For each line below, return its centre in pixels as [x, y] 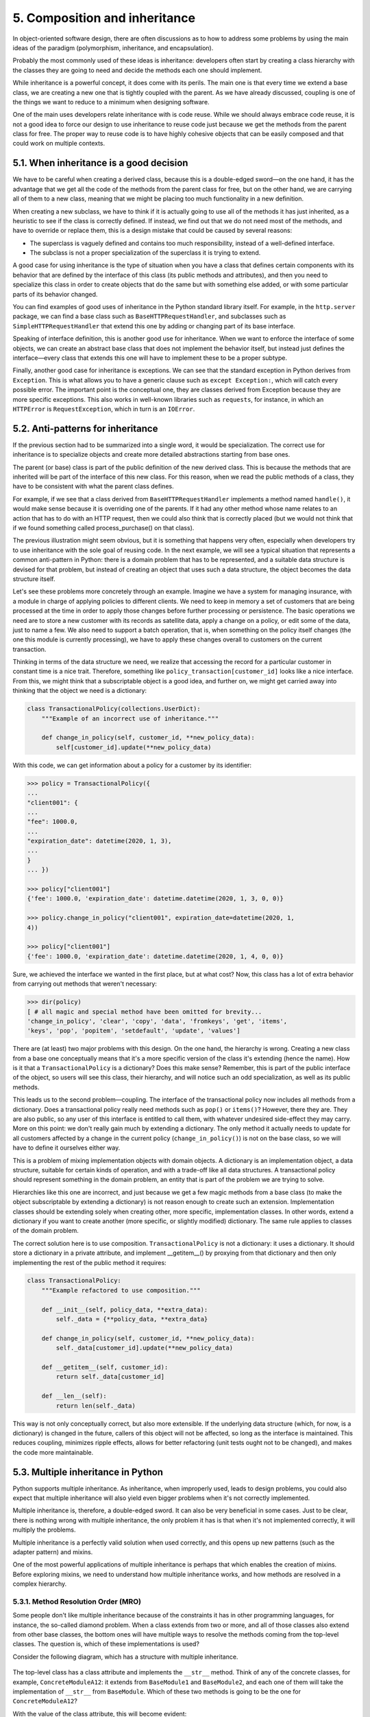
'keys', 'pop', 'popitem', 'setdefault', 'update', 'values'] [134, 1031]
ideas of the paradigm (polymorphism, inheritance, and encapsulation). [113, 47]
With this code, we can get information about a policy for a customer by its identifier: [132, 765]
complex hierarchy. [40, 1584]
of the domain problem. [46, 1231]
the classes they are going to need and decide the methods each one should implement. [137, 70]
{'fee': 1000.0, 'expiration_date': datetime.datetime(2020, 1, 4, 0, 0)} [156, 956]
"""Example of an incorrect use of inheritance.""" [130, 718]
